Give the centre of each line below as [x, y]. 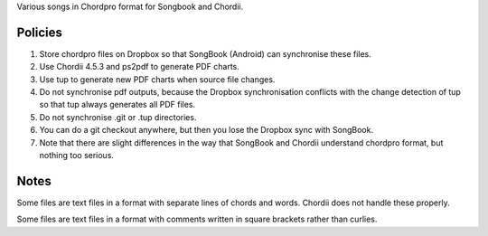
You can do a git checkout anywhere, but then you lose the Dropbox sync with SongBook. [206, 130]
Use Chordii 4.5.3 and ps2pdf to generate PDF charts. [139, 67]
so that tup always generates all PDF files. [117, 105]
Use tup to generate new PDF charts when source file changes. [157, 79]
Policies [40, 32]
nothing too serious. [77, 156]
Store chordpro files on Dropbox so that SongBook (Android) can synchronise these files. [206, 53]
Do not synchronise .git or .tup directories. [118, 117]
